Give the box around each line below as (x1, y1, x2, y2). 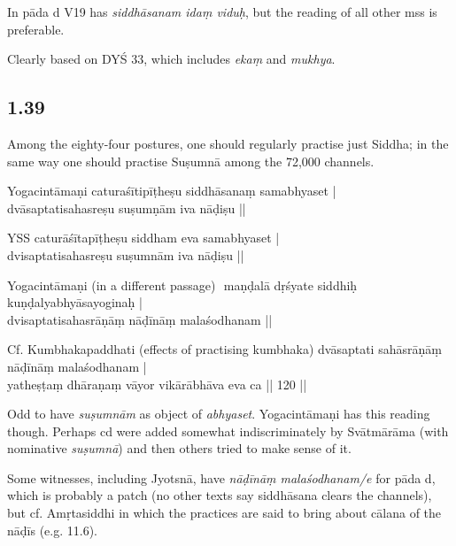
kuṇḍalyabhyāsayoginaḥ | (7, 293, 143, 311)
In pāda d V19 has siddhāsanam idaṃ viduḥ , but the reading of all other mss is (7, 3, 437, 20)
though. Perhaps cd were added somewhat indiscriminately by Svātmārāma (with (7, 421, 449, 440)
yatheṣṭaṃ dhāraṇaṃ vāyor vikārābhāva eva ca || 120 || (7, 374, 307, 393)
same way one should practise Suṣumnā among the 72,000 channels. (7, 151, 375, 170)
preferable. (7, 19, 65, 38)
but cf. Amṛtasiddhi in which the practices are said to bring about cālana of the (7, 504, 442, 522)
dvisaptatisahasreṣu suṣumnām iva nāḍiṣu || (7, 245, 244, 264)
